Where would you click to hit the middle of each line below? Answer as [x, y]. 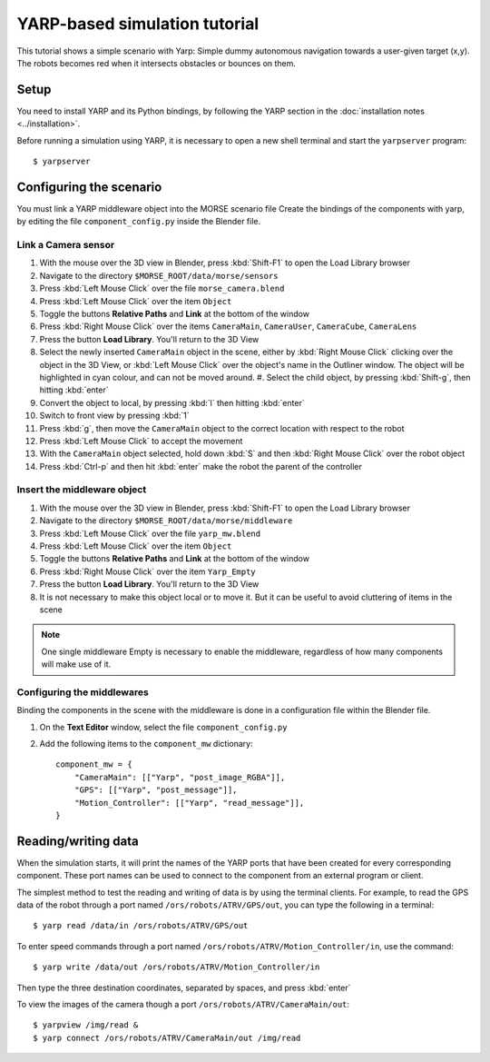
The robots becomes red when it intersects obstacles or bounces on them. [157, 63]
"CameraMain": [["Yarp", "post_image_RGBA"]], [180, 777]
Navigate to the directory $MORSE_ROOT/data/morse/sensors [159, 275]
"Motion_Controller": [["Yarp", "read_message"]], [189, 803]
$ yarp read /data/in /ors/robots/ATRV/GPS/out [141, 926]
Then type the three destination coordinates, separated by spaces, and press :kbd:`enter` [184, 988]
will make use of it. [76, 664]
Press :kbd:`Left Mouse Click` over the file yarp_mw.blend [150, 533]
